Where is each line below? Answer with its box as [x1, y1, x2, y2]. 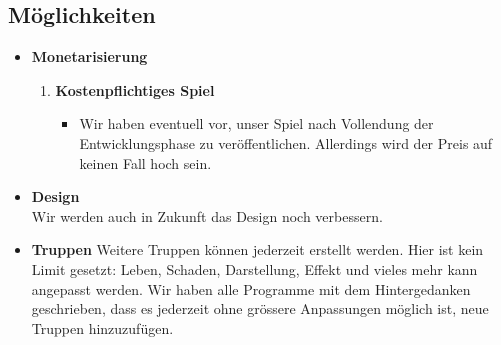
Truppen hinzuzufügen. [31, 317, 174, 338]
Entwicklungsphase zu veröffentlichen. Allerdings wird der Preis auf [79, 132, 493, 153]
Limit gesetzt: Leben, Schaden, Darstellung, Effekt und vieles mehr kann [31, 258, 478, 279]
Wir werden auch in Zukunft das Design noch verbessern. [31, 205, 383, 226]
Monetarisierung [31, 46, 148, 67]
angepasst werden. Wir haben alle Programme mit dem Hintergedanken [31, 278, 471, 299]
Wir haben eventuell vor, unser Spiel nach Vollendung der [79, 113, 434, 134]
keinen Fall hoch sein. [79, 152, 212, 173]
